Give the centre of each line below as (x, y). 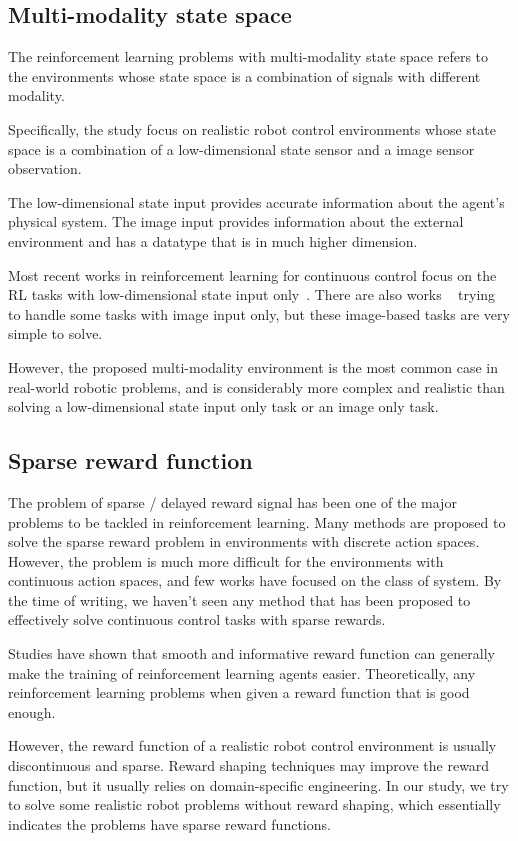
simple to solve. (55, 333)
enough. (32, 711)
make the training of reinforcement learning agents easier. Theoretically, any (242, 672)
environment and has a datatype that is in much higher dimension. (213, 240)
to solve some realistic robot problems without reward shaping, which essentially (254, 804)
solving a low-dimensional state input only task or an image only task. (223, 406)
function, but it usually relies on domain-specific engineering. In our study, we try (258, 784)
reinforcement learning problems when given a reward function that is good (239, 692)
